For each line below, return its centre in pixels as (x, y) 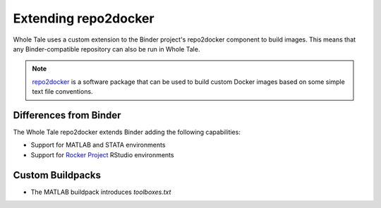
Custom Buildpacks (57, 175)
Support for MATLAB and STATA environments (98, 145)
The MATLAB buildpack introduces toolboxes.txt (101, 192)
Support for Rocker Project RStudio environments (102, 154)
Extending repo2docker (84, 18)
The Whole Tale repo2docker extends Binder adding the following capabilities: (127, 132)
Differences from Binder (67, 115)
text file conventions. (62, 92)
